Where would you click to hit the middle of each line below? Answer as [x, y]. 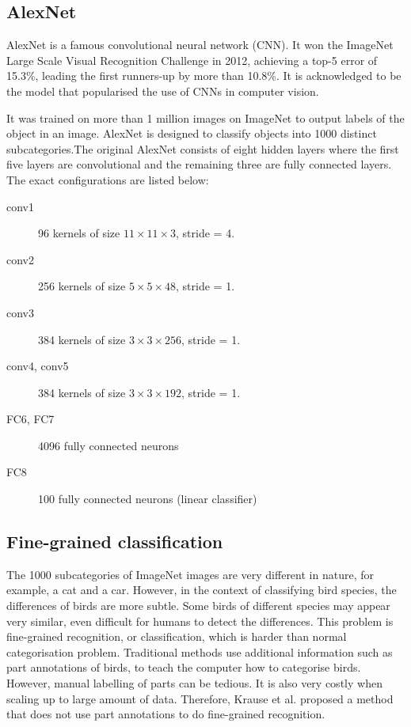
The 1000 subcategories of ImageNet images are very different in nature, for [190, 574]
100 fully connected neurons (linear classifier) [148, 499]
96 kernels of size [79, 233]
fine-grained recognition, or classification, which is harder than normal [177, 636]
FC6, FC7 [30, 419]
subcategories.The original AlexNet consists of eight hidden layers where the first [203, 148]
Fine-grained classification [115, 541]
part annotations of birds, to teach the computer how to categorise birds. [184, 667]
